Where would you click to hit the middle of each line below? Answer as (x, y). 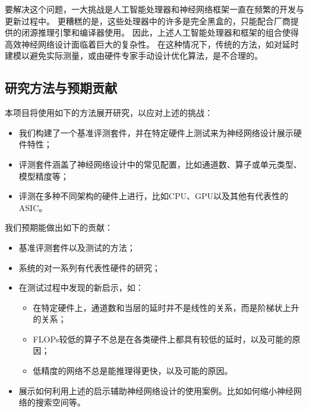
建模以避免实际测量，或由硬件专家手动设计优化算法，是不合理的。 (134, 56)
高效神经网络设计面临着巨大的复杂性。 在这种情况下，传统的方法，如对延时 (152, 44)
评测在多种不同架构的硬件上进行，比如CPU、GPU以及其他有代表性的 (153, 196)
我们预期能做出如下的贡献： (59, 227)
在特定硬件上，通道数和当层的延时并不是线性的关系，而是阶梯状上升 (166, 307)
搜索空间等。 (60, 402)
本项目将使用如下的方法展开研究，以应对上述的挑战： (109, 113)
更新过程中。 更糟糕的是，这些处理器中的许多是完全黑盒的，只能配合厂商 (148, 21)
